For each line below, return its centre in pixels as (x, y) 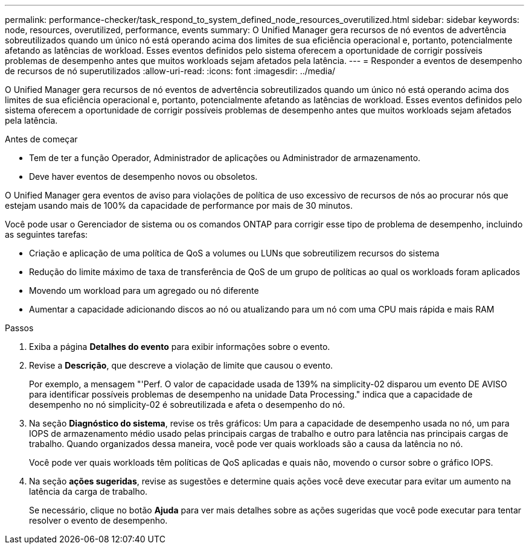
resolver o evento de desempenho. (98, 520)
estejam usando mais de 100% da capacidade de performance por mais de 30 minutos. (179, 205)
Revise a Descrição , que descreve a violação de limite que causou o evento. (181, 365)
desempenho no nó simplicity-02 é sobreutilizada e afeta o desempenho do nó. (187, 405)
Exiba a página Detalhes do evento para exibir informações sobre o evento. (180, 347)
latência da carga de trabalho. (88, 491)
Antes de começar (41, 139)
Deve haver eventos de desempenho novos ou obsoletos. (143, 176)
